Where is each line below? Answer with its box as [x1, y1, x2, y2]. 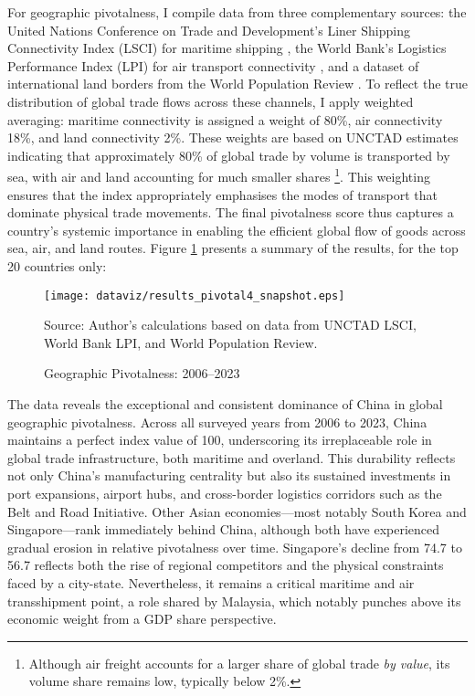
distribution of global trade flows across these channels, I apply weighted [7, 91, 414, 111]
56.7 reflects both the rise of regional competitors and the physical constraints [7, 555, 444, 575]
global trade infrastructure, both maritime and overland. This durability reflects [7, 448, 456, 467]
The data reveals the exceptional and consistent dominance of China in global [7, 395, 443, 413]
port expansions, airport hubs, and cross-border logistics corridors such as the [7, 483, 442, 502]
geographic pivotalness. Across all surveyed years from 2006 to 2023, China [7, 412, 427, 431]
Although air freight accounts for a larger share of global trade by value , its [28, 653, 450, 672]
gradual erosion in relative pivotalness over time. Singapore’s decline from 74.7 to [7, 537, 462, 556]
